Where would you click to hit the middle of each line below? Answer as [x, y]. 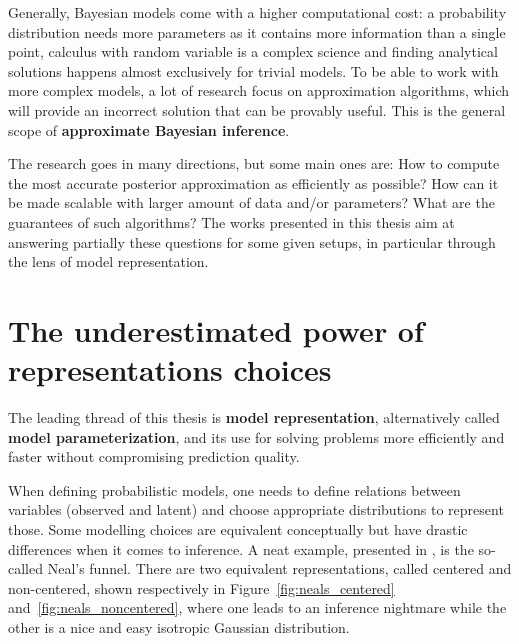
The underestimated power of [216, 329]
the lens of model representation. [108, 261]
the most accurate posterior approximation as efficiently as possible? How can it [253, 182]
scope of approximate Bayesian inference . [149, 129]
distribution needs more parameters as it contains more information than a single [257, 31]
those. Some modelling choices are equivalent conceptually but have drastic [238, 529]
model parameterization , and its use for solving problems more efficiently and [256, 436]
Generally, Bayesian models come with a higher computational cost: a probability [257, 12]
